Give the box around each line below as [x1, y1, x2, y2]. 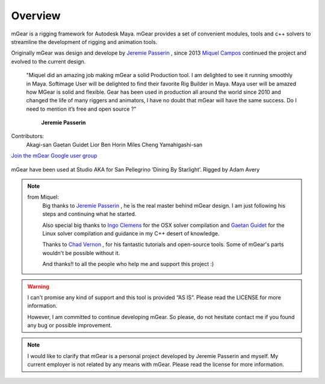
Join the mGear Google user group [11, 152, 97, 159]
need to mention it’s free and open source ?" [26, 105, 137, 113]
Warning [27, 283, 49, 290]
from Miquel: [27, 193, 60, 201]
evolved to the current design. [11, 58, 86, 65]
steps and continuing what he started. [42, 211, 137, 218]
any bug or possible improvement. [27, 322, 113, 329]
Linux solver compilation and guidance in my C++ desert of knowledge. [42, 229, 220, 237]
